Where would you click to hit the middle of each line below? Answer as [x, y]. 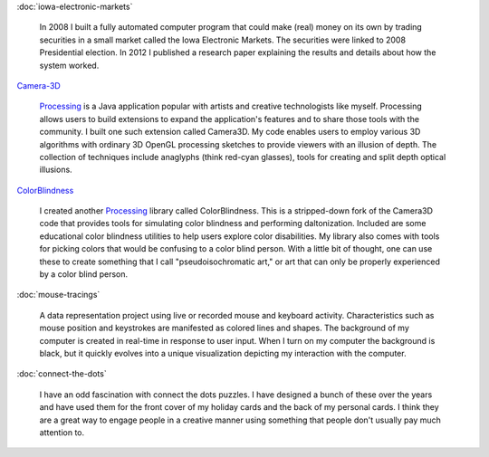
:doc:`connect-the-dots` [62, 374]
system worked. [69, 65]
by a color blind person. [84, 274]
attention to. [62, 432]
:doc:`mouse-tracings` [58, 295]
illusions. [56, 170]
